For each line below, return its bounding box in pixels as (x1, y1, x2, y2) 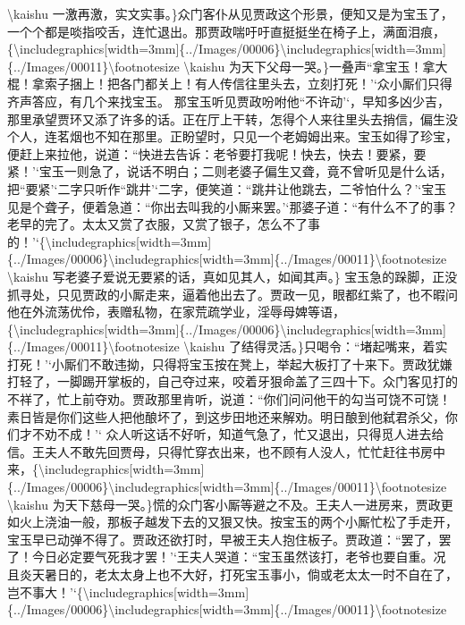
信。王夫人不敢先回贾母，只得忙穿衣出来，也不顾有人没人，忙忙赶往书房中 (7, 442, 445, 460)
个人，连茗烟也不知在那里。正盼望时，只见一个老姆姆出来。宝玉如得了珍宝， (7, 127, 458, 146)
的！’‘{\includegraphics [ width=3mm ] (7, 232, 212, 250)
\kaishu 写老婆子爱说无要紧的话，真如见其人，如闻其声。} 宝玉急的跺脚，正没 (7, 266, 458, 285)
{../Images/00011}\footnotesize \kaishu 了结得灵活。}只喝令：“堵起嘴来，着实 (7, 337, 448, 356)
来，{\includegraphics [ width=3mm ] (7, 460, 205, 478)
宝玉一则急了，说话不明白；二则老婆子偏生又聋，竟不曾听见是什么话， (38, 162, 452, 181)
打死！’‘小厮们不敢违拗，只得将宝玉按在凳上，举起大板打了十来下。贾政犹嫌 (7, 354, 452, 373)
